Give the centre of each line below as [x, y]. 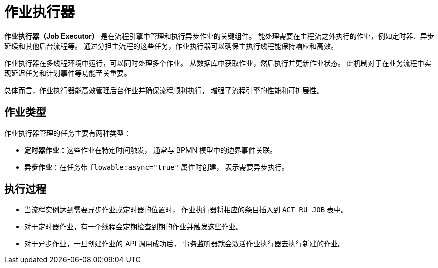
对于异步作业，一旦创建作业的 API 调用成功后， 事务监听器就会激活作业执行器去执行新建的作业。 [185, 244]
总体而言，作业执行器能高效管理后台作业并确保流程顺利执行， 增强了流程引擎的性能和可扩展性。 [164, 90]
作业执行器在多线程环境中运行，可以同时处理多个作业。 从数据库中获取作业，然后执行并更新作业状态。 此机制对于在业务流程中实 [218, 63]
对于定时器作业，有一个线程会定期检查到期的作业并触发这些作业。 [134, 227]
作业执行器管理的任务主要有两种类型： [68, 133]
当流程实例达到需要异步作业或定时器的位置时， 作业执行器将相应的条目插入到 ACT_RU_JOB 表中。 [186, 210]
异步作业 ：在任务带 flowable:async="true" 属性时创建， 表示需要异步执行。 [157, 167]
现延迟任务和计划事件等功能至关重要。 [68, 73]
